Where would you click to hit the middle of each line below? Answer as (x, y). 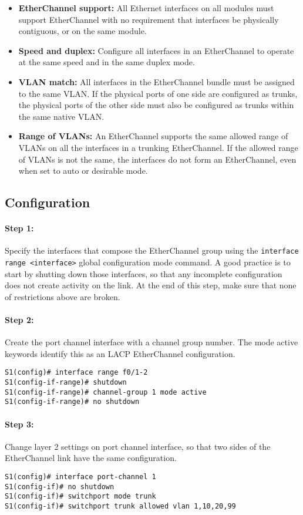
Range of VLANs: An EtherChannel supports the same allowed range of (153, 136)
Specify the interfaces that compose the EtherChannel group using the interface (152, 250)
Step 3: (19, 424)
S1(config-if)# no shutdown (60, 487)
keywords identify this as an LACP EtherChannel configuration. (120, 353)
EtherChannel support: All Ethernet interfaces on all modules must (146, 8)
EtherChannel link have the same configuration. (91, 458)
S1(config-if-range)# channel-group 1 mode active (106, 392)
